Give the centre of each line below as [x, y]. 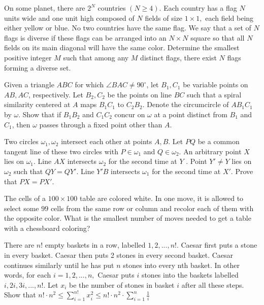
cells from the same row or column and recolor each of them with [152, 208]
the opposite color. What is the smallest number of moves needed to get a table [128, 218]
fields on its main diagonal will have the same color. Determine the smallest [122, 47]
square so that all [218, 37]
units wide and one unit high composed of [69, 18]
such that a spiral [214, 94]
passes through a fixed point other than [101, 124]
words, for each [28, 275]
